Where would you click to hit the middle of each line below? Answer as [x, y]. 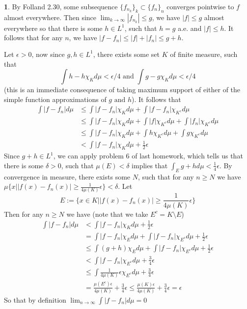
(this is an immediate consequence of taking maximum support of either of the [122, 90]
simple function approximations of [55, 99]
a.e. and [190, 28]
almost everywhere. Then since [50, 17]
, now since [48, 54]
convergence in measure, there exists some [67, 176]
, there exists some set [126, 54]
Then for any [24, 214]
